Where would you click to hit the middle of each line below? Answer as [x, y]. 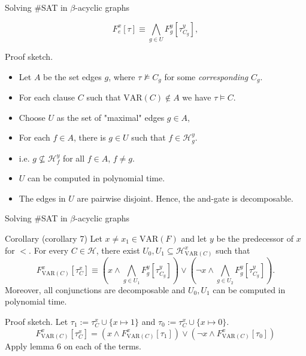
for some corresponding [206, 76]
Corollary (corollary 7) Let [54, 238]
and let [194, 238]
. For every [49, 250]
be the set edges [72, 76]
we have [197, 97]
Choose [32, 117]
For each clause [47, 97]
